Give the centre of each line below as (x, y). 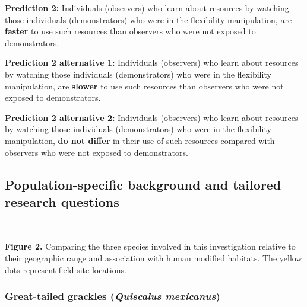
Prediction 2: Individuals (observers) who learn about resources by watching (147, 8)
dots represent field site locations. (66, 269)
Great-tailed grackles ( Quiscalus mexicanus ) (113, 296)
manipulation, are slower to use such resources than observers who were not (144, 86)
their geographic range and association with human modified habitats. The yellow (153, 258)
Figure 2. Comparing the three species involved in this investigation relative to (150, 246)
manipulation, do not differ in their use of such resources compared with (140, 140)
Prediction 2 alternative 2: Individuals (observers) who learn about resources (152, 117)
